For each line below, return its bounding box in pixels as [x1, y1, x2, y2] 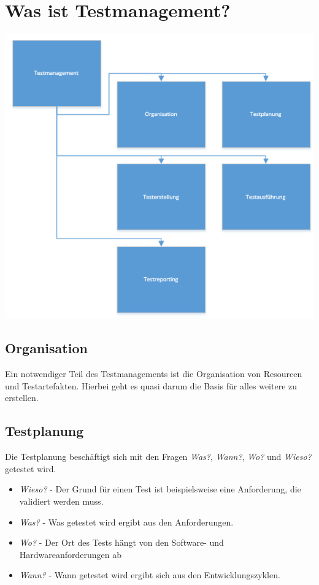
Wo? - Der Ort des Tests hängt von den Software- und [19, 536, 224, 549]
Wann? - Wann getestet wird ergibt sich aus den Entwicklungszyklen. [19, 568, 280, 581]
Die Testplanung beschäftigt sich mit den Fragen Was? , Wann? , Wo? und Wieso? [5, 450, 312, 463]
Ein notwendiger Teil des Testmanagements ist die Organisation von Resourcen [5, 367, 302, 380]
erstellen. [5, 391, 39, 404]
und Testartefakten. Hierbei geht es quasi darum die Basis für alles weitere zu [5, 379, 298, 392]
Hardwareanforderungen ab [19, 548, 122, 560]
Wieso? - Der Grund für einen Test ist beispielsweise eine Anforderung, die [19, 483, 301, 495]
